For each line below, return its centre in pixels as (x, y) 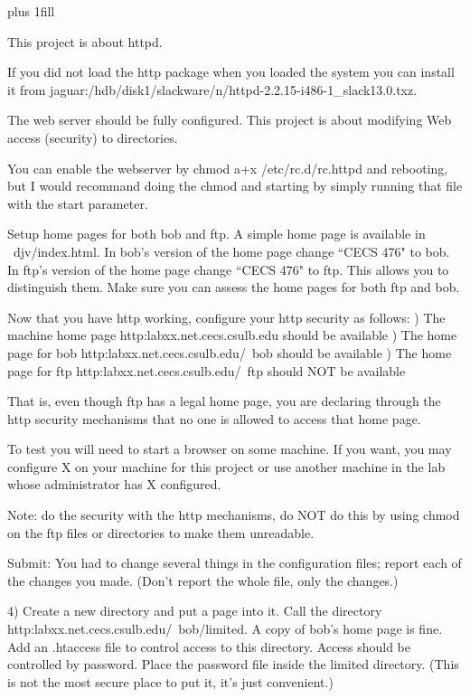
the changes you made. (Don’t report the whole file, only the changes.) (203, 580)
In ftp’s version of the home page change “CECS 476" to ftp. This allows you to (228, 269)
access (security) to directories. (93, 137)
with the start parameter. (78, 203)
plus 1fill (31, 11)
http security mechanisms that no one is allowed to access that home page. (214, 418)
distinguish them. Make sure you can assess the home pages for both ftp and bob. (234, 287)
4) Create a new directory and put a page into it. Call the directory (195, 611)
